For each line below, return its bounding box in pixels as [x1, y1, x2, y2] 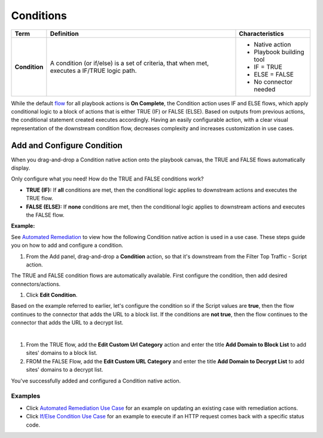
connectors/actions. [11, 280, 61, 287]
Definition [50, 29, 79, 38]
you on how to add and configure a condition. [11, 242, 124, 249]
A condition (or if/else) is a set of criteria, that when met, [50, 59, 209, 67]
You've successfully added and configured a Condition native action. [11, 377, 181, 384]
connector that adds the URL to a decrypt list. [11, 319, 124, 326]
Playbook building [254, 48, 304, 56]
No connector [254, 78, 293, 86]
